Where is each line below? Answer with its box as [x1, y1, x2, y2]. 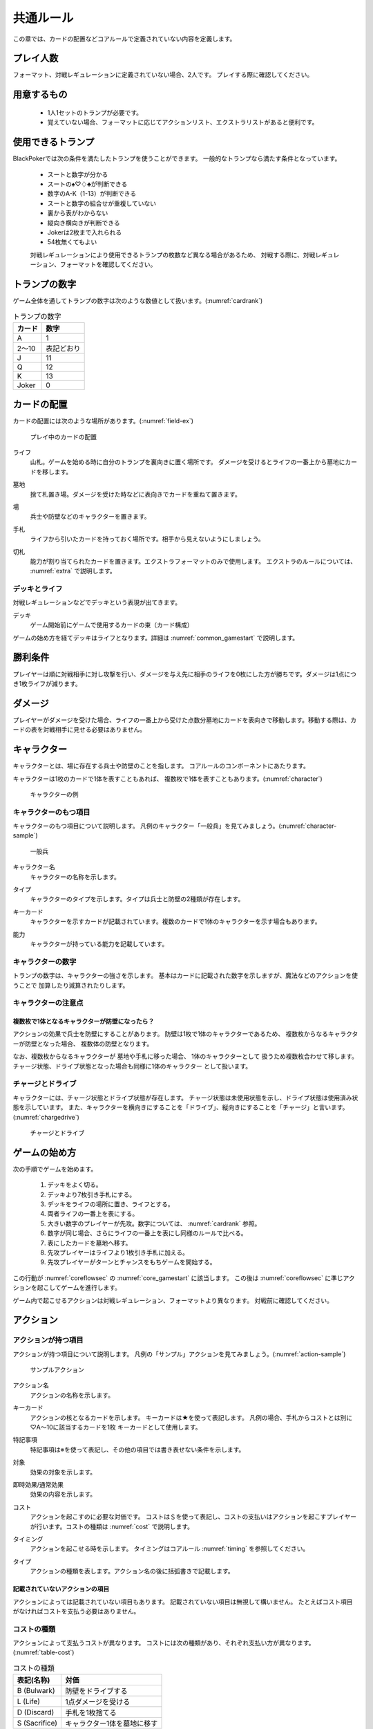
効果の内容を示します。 [30, 1490, 97, 1499]
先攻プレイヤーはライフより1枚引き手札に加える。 [47, 1248, 189, 1257]
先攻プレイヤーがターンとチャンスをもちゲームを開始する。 [47, 1258, 217, 1266]
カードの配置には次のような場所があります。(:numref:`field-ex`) [12, 417, 193, 425]
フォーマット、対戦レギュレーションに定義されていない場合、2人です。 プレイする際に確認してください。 [12, 71, 314, 79]
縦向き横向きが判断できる [47, 219, 120, 227]
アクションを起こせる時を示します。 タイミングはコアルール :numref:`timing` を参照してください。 [30, 1544, 309, 1553]
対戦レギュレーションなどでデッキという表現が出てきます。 [12, 598, 182, 607]
